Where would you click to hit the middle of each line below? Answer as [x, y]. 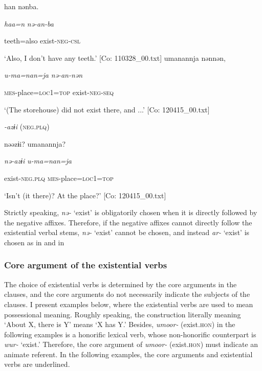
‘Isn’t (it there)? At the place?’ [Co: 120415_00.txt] [85, 195]
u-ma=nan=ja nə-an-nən [43, 75]
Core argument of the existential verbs [86, 265]
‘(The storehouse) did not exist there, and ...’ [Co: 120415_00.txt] [107, 109]
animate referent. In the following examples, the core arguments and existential [128, 354]
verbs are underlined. [37, 364]
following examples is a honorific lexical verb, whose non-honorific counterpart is [130, 334]
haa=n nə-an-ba [29, 23]
